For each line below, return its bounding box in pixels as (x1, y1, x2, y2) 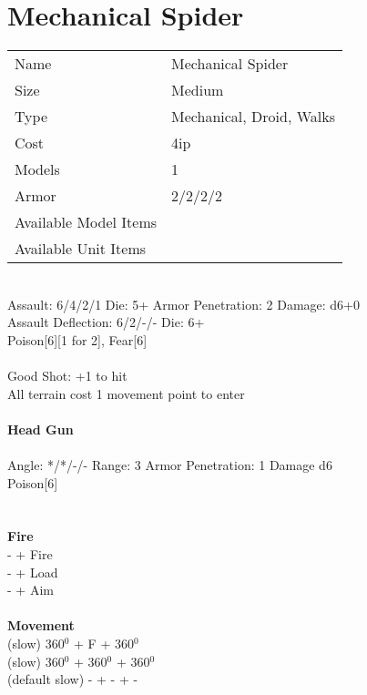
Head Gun (7, 419, 74, 438)
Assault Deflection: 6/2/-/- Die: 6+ (7, 312, 205, 332)
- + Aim (7, 580, 54, 599)
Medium (171, 79, 224, 101)
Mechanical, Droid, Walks (171, 106, 336, 128)
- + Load (7, 562, 58, 581)
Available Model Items (15, 211, 158, 233)
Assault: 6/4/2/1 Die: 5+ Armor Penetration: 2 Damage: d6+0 (7, 294, 361, 313)
